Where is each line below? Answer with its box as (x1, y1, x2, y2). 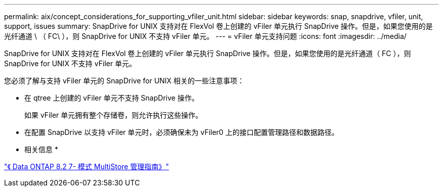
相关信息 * (24, 145, 58, 154)
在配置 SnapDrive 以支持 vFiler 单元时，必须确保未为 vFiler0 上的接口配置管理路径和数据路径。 (24, 128, 339, 136)
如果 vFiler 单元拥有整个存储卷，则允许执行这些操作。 (24, 111, 203, 119)
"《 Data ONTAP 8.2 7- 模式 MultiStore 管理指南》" (4, 162, 169, 171)
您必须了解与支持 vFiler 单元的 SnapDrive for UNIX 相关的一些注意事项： (4, 76, 245, 85)
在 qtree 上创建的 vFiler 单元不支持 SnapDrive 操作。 (24, 93, 199, 102)
